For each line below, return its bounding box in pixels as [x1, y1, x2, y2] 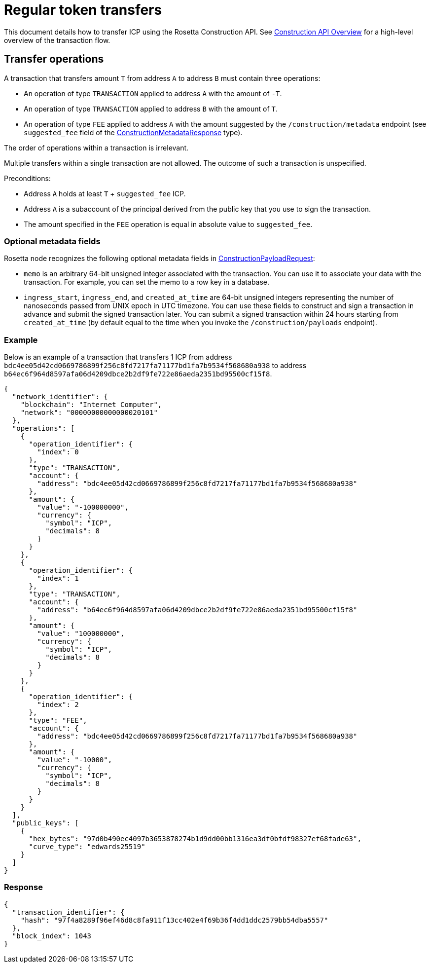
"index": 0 [37, 448, 79, 456]
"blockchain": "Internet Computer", [20, 401, 162, 409]
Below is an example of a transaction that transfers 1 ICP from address [4, 353, 232, 362]
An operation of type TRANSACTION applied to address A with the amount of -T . [24, 89, 282, 98]
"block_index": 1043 [12, 931, 92, 940]
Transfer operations [4, 53, 104, 66]
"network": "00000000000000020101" [20, 409, 158, 417]
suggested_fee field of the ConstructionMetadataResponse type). [24, 128, 243, 137]
